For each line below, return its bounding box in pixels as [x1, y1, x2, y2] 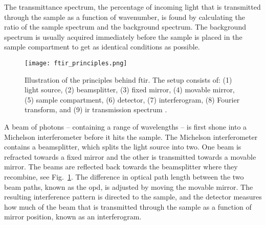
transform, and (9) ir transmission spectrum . [25, 104, 167, 115]
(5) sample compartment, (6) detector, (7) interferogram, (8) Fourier [25, 94, 240, 105]
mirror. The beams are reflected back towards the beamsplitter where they [4, 161, 238, 172]
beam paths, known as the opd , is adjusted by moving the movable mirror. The [4, 181, 253, 192]
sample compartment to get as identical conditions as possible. [4, 41, 200, 52]
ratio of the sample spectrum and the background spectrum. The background [4, 21, 246, 32]
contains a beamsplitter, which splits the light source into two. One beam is [4, 141, 241, 152]
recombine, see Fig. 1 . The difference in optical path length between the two [4, 171, 244, 182]
